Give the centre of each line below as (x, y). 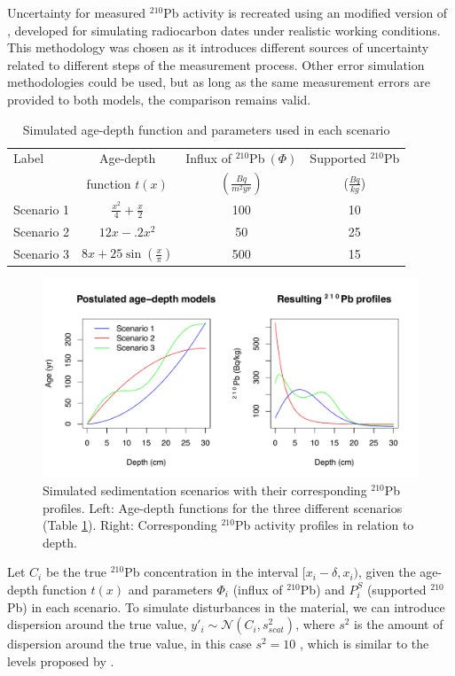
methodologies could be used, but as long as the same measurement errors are (219, 82)
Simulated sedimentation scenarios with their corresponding (205, 490)
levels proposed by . (61, 660)
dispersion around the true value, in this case (129, 644)
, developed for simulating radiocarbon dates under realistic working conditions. (224, 30)
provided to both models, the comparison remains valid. (159, 99)
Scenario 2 (42, 231)
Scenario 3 (42, 253)
